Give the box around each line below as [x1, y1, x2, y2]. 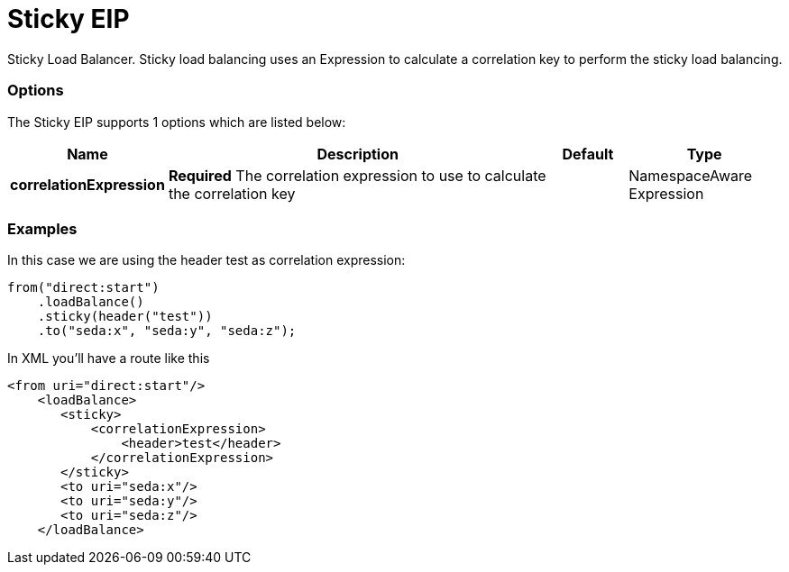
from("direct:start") [7, 280, 160, 295]
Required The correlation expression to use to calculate [168, 166, 546, 185]
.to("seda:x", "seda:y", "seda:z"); [37, 323, 297, 339]
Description [317, 144, 399, 163]
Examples [7, 219, 78, 238]
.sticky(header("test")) [37, 309, 213, 324]
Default [562, 144, 614, 163]
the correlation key [168, 184, 296, 203]
